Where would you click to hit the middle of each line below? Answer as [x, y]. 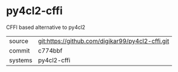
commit [19, 50]
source [19, 41]
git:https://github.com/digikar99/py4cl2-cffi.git [104, 41]
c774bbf [50, 50]
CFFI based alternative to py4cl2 [46, 27]
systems [21, 60]
